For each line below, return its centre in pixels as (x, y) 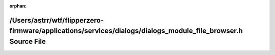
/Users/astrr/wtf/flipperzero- (57, 20)
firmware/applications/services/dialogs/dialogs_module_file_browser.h (126, 31)
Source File (28, 41)
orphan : (18, 6)
